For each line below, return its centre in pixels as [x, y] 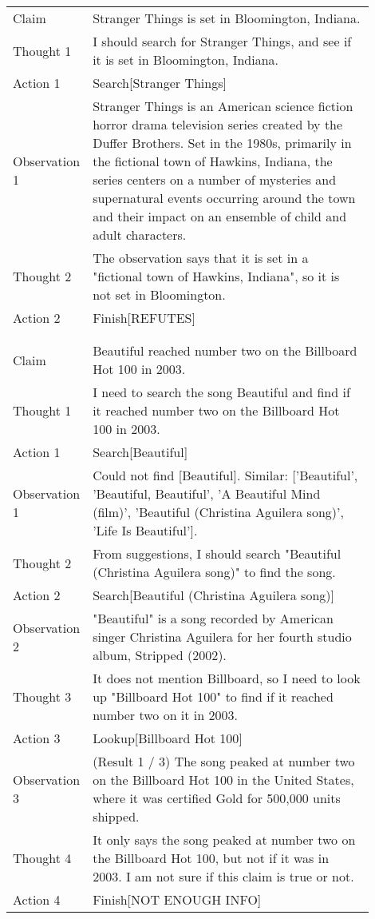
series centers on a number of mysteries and [215, 179]
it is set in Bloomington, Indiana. [186, 60]
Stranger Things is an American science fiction [223, 106]
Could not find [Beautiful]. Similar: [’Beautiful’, [225, 475]
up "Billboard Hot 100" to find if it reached [213, 696]
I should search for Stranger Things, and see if [222, 41]
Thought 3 [42, 696]
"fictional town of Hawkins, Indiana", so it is [216, 276]
